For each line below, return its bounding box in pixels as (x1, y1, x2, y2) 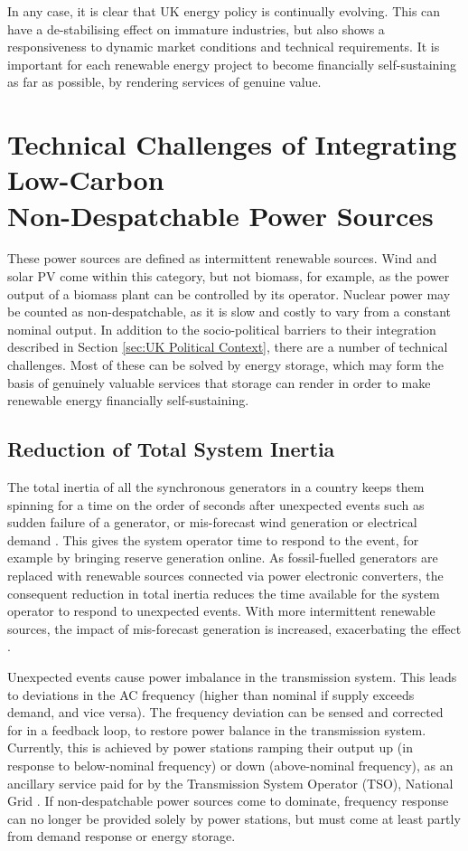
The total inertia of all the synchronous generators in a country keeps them (7, 478, 425, 496)
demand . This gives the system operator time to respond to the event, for (7, 530, 419, 549)
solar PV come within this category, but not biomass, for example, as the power (7, 267, 450, 286)
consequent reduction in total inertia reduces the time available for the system (7, 583, 440, 602)
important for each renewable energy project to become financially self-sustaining (7, 54, 457, 73)
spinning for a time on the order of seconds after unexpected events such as (7, 495, 425, 514)
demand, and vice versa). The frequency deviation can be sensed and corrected (7, 703, 444, 722)
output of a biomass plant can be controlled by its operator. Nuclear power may (7, 284, 451, 303)
